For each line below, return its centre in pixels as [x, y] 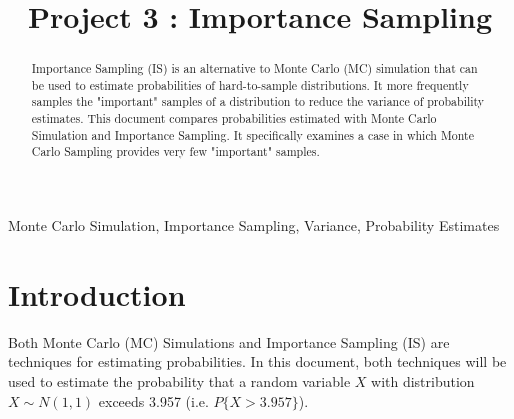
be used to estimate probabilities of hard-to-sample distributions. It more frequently [250, 84]
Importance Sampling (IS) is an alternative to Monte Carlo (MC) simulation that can [254, 68]
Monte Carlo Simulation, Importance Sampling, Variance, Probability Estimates [254, 225]
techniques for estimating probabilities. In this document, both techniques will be [257, 361]
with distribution [423, 381]
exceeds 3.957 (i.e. [153, 400]
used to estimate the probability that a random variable [179, 381]
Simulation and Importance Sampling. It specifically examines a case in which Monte [252, 134]
